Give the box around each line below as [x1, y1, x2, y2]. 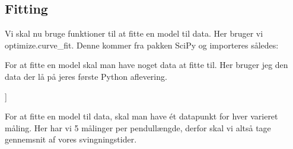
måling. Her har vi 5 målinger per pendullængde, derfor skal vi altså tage [5, 121, 271, 134]
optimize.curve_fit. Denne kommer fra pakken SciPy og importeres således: [5, 38, 279, 51]
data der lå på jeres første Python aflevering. [5, 70, 167, 82]
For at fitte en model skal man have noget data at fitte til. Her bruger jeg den [5, 59, 288, 71]
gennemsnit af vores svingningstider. [5, 133, 137, 145]
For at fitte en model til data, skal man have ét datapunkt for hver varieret [5, 110, 278, 122]
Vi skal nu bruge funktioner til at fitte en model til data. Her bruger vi [5, 27, 263, 40]
